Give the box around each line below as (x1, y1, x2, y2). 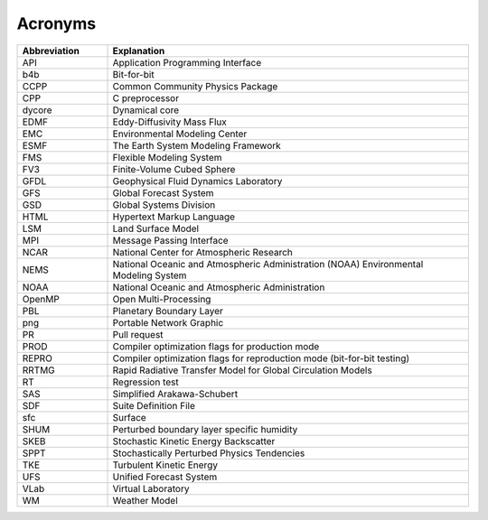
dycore (22, 104, 53, 116)
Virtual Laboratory (112, 482, 190, 495)
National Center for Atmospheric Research (112, 246, 294, 258)
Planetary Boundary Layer (112, 304, 223, 317)
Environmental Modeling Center (112, 127, 248, 140)
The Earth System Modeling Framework (112, 139, 282, 152)
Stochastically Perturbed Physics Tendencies (112, 447, 305, 460)
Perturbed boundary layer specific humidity (112, 422, 298, 435)
